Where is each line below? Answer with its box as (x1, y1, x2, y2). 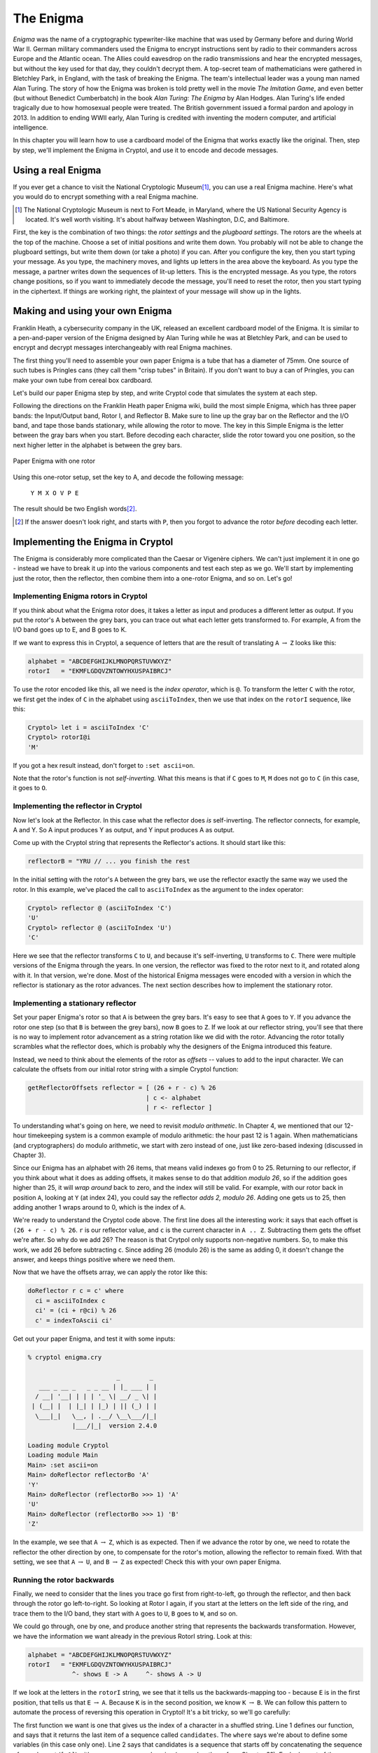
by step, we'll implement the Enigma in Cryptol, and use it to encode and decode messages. (13, 146, 279, 154)
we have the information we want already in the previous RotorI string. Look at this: (13, 1632, 252, 1640)
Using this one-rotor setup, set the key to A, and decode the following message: (13, 473, 244, 481)
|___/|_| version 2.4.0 (71, 1422, 157, 1430)
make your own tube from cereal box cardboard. (13, 376, 153, 384)
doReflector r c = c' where (27, 1287, 124, 1295)
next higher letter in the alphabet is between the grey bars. (13, 440, 182, 449)
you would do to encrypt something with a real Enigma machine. (13, 193, 199, 201)
